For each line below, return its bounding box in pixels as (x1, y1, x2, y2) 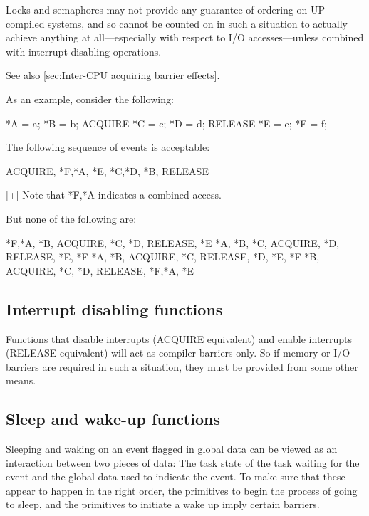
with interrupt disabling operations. (6, 43, 162, 58)
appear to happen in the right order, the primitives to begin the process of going (6, 483, 358, 497)
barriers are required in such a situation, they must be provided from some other (6, 359, 358, 374)
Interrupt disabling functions (6, 298, 223, 320)
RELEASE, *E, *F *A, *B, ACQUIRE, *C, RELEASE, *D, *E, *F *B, (6, 249, 320, 264)
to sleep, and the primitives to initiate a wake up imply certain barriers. (6, 497, 320, 512)
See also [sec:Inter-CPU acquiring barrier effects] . (6, 68, 220, 83)
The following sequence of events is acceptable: (6, 139, 210, 154)
